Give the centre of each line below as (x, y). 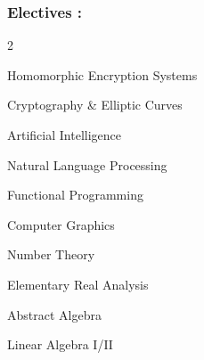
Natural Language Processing (87, 164)
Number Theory (51, 254)
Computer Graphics (61, 224)
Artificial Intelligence (64, 135)
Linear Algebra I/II (60, 344)
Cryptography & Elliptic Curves (95, 105)
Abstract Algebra (54, 314)
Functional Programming (75, 195)
